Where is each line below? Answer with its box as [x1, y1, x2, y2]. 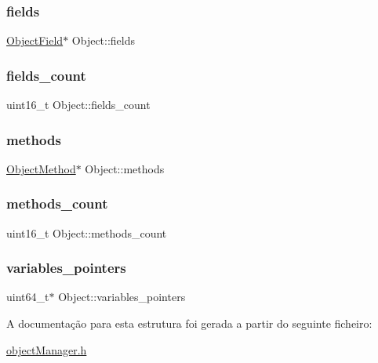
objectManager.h [6, 341, 87, 358]
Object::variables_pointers [58, 289, 186, 305]
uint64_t [6, 289, 49, 305]
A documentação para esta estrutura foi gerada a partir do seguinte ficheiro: [6, 315, 373, 332]
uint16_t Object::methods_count [6, 224, 167, 241]
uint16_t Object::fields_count [6, 96, 151, 113]
